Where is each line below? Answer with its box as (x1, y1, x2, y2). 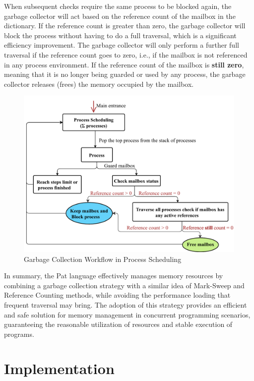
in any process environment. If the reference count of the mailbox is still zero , (4, 59, 244, 69)
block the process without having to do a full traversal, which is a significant (4, 30, 237, 40)
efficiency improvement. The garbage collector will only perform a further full (4, 40, 239, 50)
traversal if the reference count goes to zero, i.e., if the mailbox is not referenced (4, 49, 248, 60)
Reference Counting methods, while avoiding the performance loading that (4, 290, 231, 300)
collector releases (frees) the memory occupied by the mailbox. (4, 78, 194, 89)
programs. (4, 328, 34, 339)
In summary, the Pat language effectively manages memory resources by (4, 270, 223, 281)
